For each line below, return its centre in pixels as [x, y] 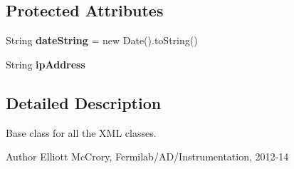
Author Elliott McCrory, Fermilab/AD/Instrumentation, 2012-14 [147, 157]
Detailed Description [84, 102]
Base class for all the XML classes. [81, 132]
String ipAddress [46, 64]
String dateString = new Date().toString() [102, 40]
